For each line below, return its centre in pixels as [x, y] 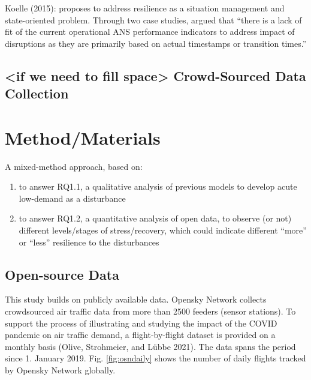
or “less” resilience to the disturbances [89, 242]
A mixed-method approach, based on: [74, 166]
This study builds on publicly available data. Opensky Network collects [136, 299]
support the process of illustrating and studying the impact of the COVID [141, 323]
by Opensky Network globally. [60, 370]
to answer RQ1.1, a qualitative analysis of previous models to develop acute [158, 186]
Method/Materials [83, 137]
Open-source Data [62, 274]
